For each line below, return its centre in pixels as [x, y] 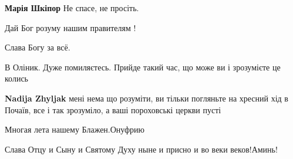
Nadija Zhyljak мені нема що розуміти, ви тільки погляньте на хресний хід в [146, 98]
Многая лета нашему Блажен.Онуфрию [75, 129]
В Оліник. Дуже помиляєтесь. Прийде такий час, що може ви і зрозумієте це [143, 67]
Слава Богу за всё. [38, 47]
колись [16, 78]
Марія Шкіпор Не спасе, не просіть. [72, 8]
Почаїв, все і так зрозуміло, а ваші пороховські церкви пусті [113, 109]
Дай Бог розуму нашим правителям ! [70, 27]
